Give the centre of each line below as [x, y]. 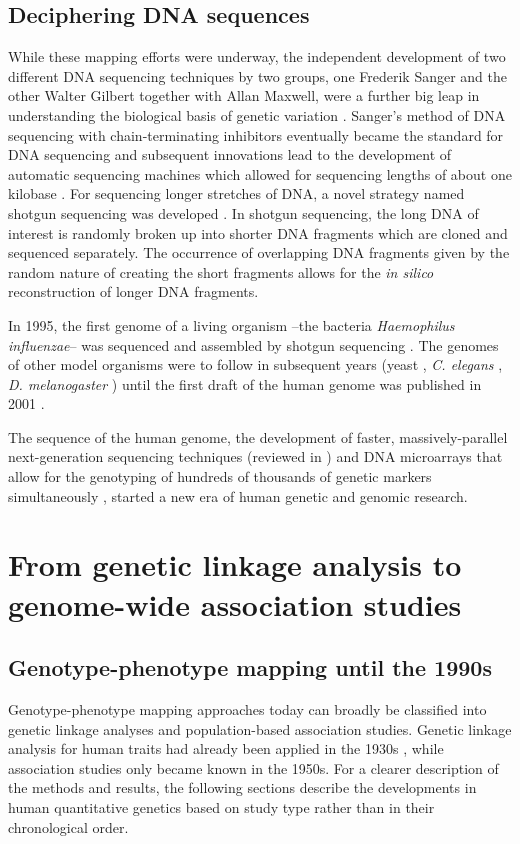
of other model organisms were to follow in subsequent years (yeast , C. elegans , [255, 364]
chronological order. [68, 826]
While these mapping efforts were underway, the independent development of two [257, 56]
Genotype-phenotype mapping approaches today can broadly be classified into [247, 709]
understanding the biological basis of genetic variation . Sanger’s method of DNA [257, 114]
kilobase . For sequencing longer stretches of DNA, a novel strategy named [236, 193]
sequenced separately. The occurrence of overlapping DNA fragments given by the [259, 252]
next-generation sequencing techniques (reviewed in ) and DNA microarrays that [255, 456]
